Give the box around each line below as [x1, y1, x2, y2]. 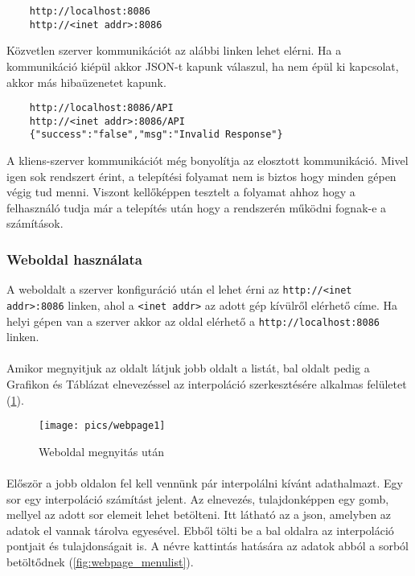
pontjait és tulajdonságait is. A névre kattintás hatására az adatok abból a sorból [6, 537, 409, 554]
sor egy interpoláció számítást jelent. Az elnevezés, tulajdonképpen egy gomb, [6, 490, 389, 507]
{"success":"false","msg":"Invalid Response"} [29, 129, 283, 141]
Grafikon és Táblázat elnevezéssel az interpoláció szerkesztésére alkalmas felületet [6, 376, 407, 392]
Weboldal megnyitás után [39, 442, 165, 459]
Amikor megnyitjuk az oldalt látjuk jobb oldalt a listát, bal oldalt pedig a [6, 360, 370, 376]
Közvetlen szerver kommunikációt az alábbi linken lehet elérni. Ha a [6, 42, 342, 59]
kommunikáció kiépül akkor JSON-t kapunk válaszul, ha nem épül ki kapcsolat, [6, 57, 399, 74]
